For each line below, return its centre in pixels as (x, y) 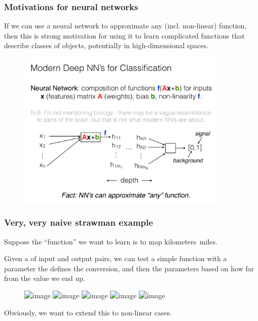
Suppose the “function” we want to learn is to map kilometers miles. (111, 241)
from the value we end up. (45, 278)
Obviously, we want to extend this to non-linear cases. (88, 312)
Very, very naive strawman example (79, 222)
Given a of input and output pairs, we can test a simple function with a (116, 258)
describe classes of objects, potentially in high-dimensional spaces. (106, 45)
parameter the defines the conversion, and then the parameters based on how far (129, 268)
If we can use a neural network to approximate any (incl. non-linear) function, (125, 26)
